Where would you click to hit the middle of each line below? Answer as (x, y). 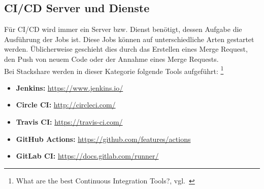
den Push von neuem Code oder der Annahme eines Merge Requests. (111, 59)
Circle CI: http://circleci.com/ (66, 105)
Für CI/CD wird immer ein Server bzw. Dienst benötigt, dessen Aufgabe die (123, 29)
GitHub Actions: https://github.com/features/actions (103, 139)
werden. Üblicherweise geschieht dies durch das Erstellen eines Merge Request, (126, 49)
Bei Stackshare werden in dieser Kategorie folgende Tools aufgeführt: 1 (114, 70)
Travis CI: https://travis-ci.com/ (69, 122)
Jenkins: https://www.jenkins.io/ (70, 87)
